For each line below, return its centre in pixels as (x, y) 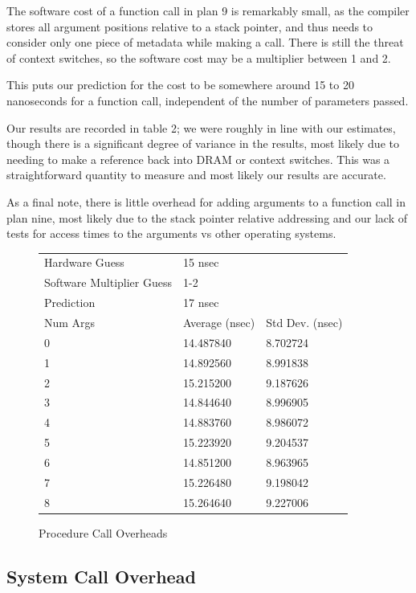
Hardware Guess (84, 262)
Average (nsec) (219, 322)
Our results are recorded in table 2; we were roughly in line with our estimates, (201, 127)
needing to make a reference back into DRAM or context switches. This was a (198, 159)
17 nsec (201, 303)
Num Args (70, 322)
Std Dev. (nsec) (304, 322)
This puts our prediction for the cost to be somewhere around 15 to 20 (180, 85)
